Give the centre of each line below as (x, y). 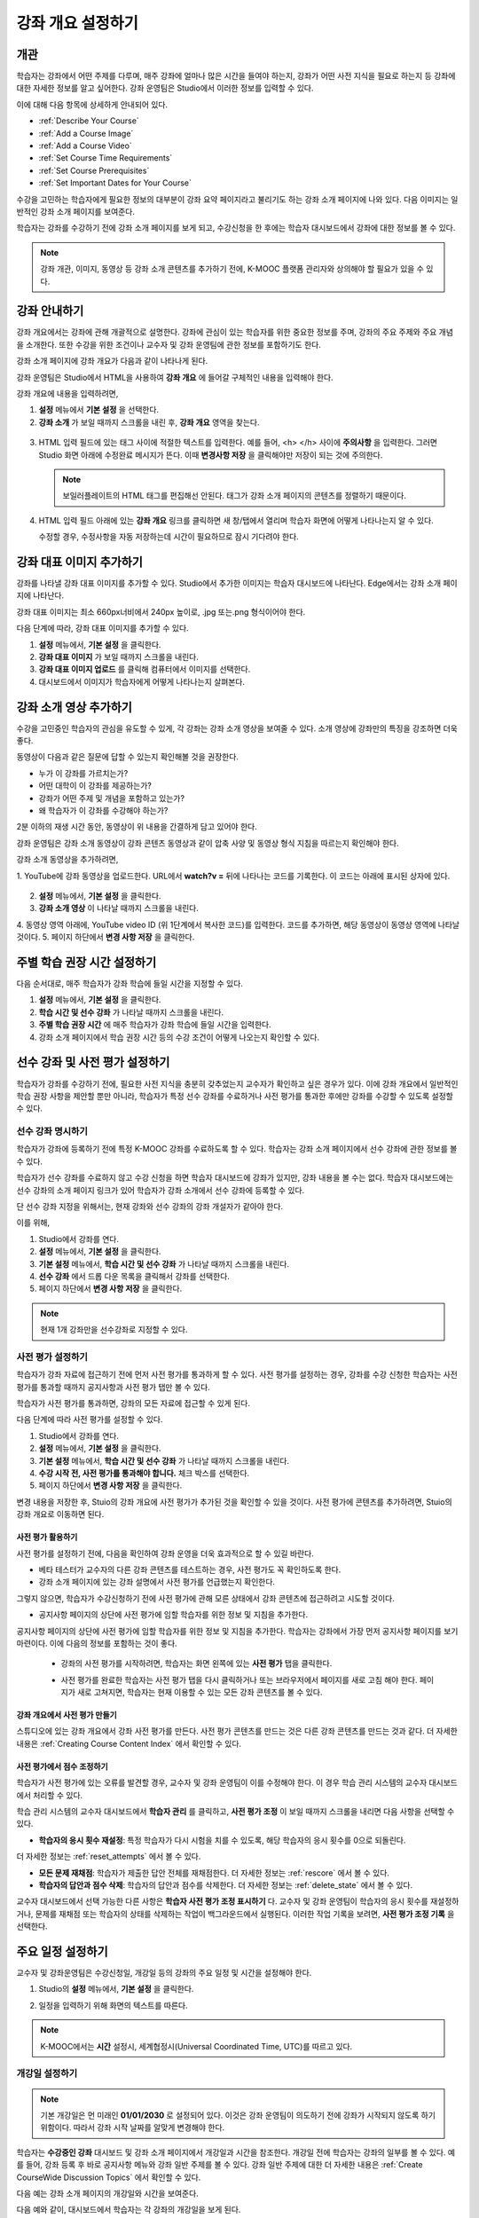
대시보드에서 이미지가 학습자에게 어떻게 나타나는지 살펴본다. (142, 681)
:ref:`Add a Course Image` (86, 133)
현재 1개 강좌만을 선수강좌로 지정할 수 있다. (114, 1330)
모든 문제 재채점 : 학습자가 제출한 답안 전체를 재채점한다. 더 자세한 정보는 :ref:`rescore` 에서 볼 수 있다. (214, 1873)
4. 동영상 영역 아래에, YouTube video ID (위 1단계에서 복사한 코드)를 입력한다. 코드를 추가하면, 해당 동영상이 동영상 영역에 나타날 (238, 924)
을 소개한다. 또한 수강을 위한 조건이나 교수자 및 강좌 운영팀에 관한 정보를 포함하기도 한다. (169, 344)
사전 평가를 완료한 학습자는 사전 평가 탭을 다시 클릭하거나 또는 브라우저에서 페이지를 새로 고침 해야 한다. (239, 1679)
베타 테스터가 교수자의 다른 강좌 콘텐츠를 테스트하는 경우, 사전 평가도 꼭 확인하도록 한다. (190, 1569)
